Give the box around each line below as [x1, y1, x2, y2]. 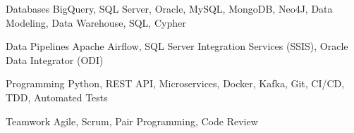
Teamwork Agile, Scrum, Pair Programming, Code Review [6, 113, 258, 128]
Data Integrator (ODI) [6, 52, 104, 67]
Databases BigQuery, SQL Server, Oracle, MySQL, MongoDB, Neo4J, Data [6, 1, 333, 15]
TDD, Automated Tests [6, 89, 108, 104]
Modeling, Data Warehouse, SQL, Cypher [6, 15, 186, 30]
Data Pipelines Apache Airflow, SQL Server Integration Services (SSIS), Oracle [6, 39, 348, 53]
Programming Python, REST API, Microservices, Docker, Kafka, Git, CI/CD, [6, 76, 345, 91]
